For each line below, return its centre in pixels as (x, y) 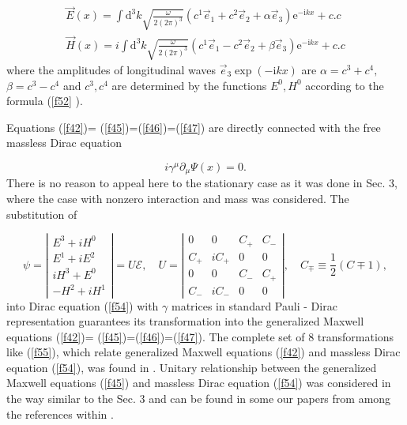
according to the (345, 85)
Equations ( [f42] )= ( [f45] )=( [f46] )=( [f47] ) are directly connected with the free (194, 127)
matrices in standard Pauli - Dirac (254, 305)
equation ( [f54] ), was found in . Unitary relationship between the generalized (192, 367)
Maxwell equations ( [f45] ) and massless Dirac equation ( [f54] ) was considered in (199, 383)
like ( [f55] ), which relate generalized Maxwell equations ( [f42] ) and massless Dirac (203, 352)
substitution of (42, 214)
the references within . (60, 414)
